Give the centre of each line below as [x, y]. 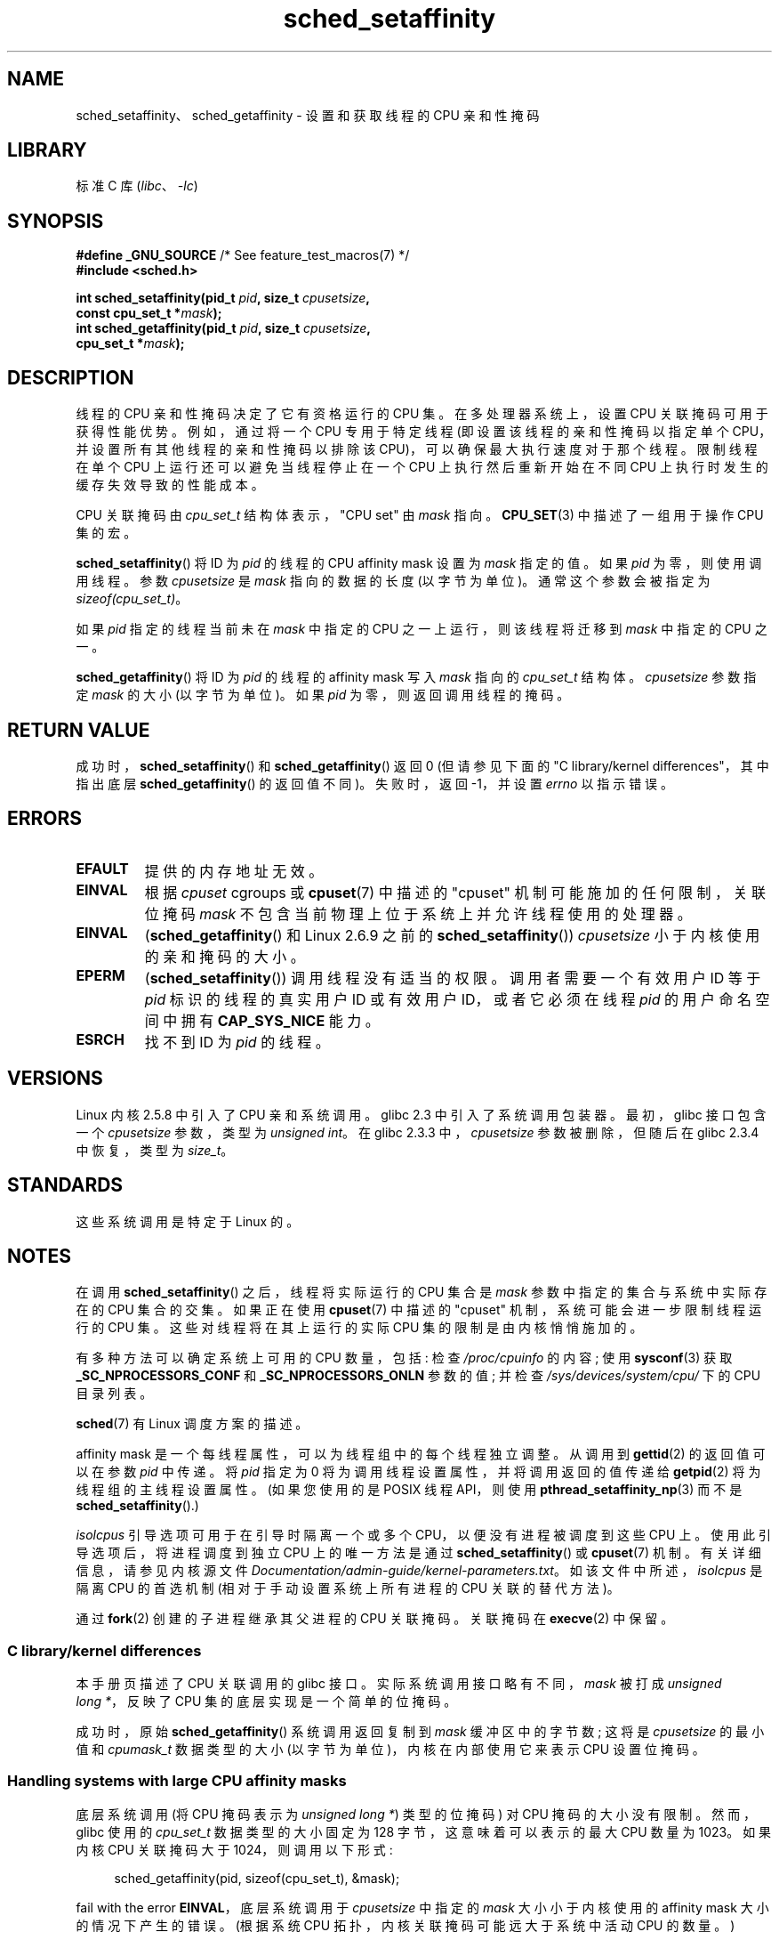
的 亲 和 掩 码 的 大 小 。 [225, 956]
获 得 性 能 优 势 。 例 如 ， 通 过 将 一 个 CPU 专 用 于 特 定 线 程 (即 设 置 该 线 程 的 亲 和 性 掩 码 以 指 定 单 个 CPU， [424, 432]
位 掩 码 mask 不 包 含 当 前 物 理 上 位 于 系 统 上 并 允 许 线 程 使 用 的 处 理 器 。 [418, 913]
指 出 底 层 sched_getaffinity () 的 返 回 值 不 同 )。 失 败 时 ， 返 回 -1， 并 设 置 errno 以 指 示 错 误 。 [375, 783]
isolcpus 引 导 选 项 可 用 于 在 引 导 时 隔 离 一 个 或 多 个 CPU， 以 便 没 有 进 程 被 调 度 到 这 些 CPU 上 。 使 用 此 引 [424, 1535]
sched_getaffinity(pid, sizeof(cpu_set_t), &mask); [257, 1878]
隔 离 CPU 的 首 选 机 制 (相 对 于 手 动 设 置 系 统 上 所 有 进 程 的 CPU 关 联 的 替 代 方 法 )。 [348, 1588]
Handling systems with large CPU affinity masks [177, 1781]
